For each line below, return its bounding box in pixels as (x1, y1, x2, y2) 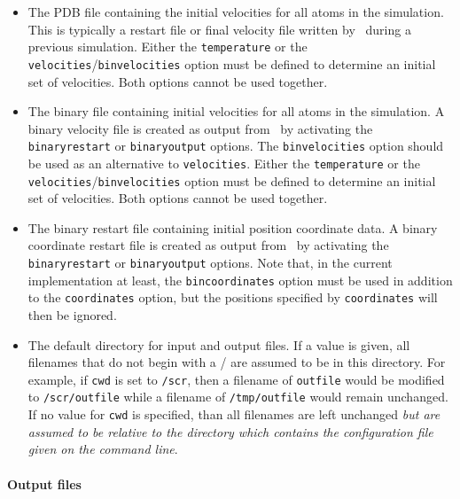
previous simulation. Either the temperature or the (27, 37, 308, 56)
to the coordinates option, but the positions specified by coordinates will (27, 288, 438, 307)
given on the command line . (27, 440, 178, 458)
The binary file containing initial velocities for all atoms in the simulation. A (27, 102, 445, 121)
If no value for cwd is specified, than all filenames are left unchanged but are (27, 405, 441, 424)
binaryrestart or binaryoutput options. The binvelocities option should (27, 136, 444, 155)
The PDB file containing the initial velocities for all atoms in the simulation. (27, 3, 444, 20)
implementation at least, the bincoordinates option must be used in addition (27, 270, 453, 289)
